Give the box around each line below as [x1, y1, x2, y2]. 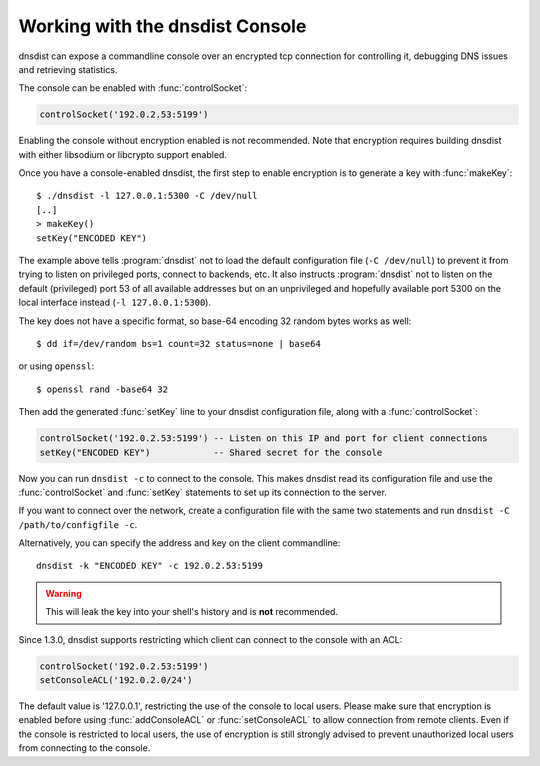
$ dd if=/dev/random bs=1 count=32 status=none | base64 [36, 338, 322, 349]
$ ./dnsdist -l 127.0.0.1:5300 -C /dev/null [36, 190, 259, 202]
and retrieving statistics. [18, 63, 118, 75]
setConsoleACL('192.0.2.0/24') [39, 675, 194, 686]
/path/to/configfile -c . [18, 518, 138, 530]
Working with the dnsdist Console [18, 15, 307, 37]
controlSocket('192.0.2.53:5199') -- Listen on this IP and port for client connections [39, 433, 489, 444]
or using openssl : [18, 360, 95, 372]
